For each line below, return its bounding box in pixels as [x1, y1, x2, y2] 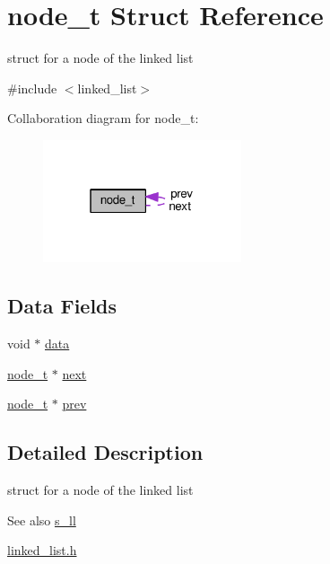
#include [7, 78, 57, 97]
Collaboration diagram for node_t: [7, 109, 199, 128]
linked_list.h [7, 541, 77, 560]
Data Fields [7, 292, 117, 320]
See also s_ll [7, 510, 76, 529]
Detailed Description [7, 438, 204, 466]
